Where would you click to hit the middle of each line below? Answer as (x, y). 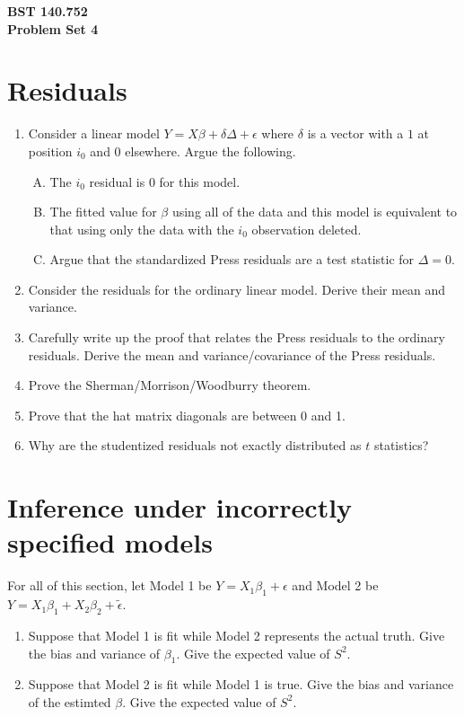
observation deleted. (306, 229)
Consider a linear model (94, 133)
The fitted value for (103, 212)
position (50, 150)
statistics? (401, 445)
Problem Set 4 (53, 28)
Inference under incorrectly (180, 507)
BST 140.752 (48, 11)
